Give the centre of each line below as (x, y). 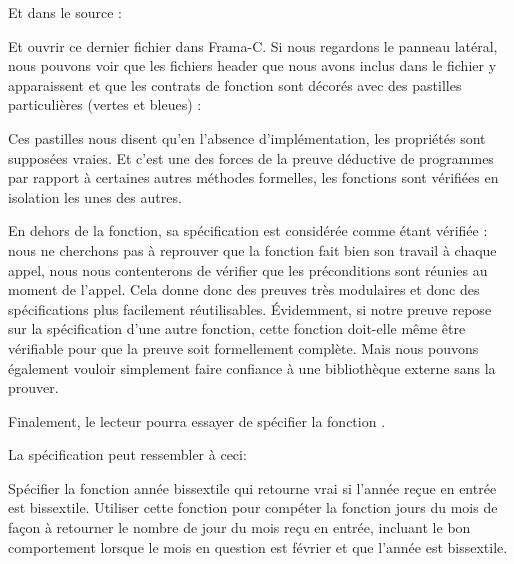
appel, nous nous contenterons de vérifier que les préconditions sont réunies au (248, 269)
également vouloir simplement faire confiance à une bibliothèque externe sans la (252, 367)
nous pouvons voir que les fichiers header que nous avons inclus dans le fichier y (252, 65)
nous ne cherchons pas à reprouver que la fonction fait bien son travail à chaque (252, 249)
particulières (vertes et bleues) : (105, 104)
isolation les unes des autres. (95, 196)
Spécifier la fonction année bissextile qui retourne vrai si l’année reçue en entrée (252, 487)
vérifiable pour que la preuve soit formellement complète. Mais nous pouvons (243, 347)
